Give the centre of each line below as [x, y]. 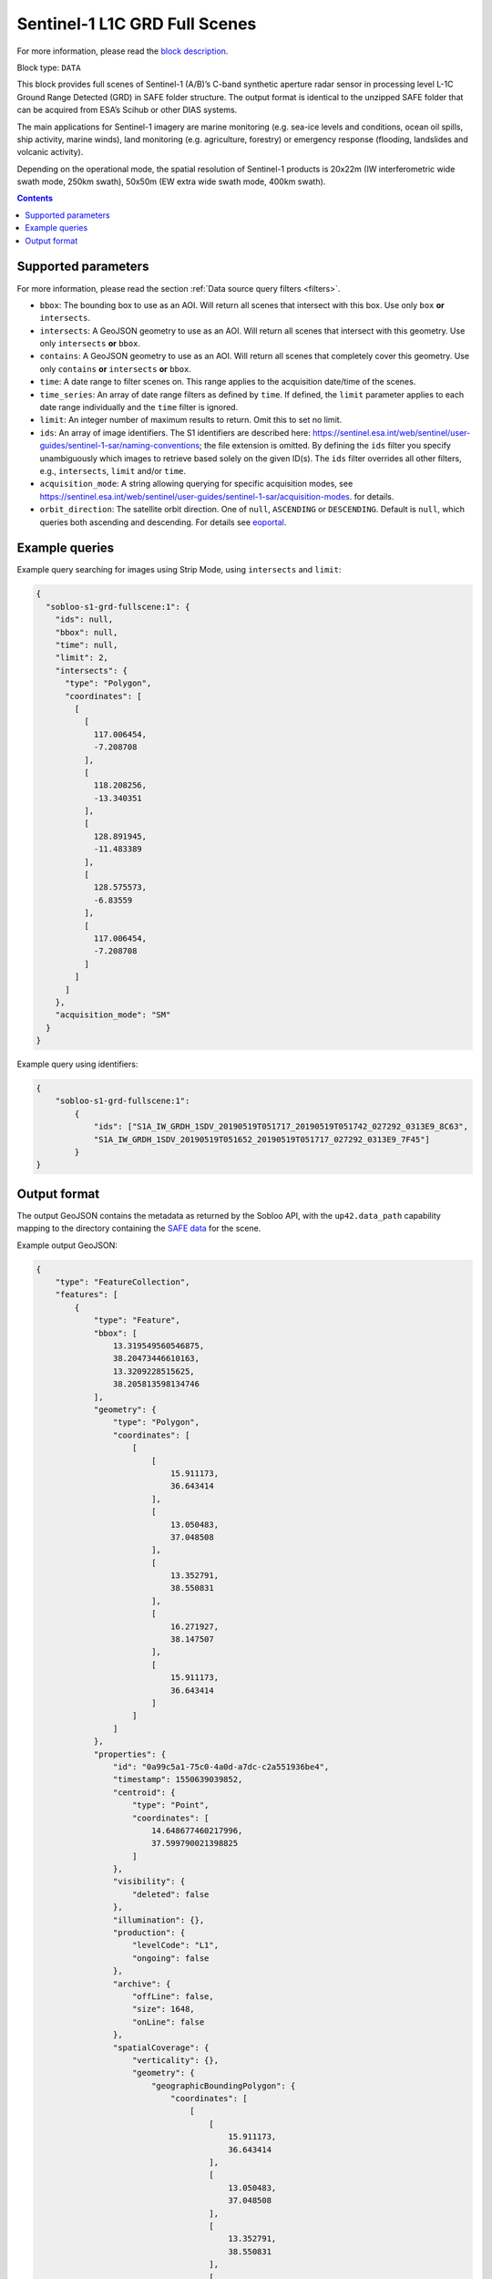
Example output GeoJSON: [67, 1245]
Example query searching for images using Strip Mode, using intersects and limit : [179, 570]
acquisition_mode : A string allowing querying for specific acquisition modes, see [196, 484]
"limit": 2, [82, 658]
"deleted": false [171, 1894]
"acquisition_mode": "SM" [113, 1015]
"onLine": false [169, 2022]
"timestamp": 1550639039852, [178, 1779]
